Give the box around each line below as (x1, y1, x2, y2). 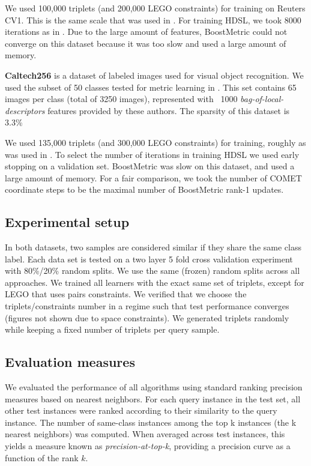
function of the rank (5, 451, 79, 464)
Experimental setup (5, 213, 130, 231)
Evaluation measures (5, 353, 135, 371)
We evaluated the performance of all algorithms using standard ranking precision (5, 381, 303, 393)
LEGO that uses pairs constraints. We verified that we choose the (5, 288, 247, 300)
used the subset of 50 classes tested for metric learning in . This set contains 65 (5, 80, 297, 93)
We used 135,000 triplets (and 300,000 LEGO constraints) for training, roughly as (5, 136, 306, 148)
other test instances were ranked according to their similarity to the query (5, 404, 277, 417)
